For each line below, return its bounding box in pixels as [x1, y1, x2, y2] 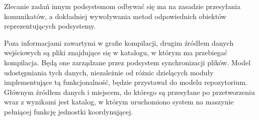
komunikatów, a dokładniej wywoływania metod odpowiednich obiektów [4, 11, 226, 21]
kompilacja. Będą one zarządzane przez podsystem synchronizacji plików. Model [4, 57, 251, 67]
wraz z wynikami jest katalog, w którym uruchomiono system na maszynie [4, 96, 234, 107]
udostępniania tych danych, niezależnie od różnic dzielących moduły [4, 67, 214, 77]
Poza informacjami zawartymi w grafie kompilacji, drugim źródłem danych [4, 37, 234, 48]
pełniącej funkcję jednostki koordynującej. [4, 106, 133, 116]
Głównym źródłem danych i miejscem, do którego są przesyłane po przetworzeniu [4, 86, 255, 97]
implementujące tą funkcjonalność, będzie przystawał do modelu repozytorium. [4, 77, 247, 87]
